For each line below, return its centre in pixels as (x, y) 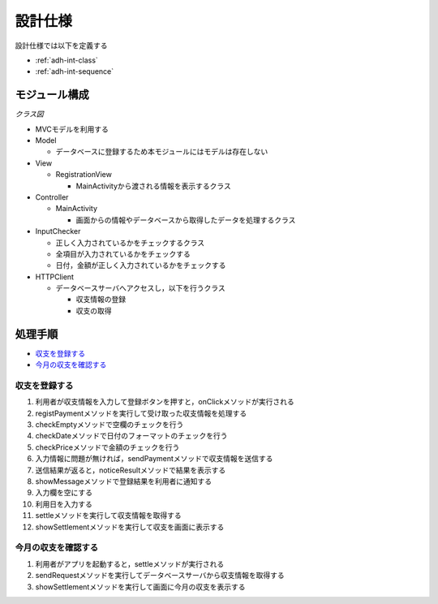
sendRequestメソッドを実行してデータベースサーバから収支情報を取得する (160, 576)
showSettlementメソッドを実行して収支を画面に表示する (130, 527)
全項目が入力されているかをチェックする (123, 254)
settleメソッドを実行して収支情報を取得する (108, 516)
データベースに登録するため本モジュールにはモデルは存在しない (162, 152)
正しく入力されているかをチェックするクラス (130, 243)
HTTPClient (55, 277)
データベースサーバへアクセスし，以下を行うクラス (141, 288)
